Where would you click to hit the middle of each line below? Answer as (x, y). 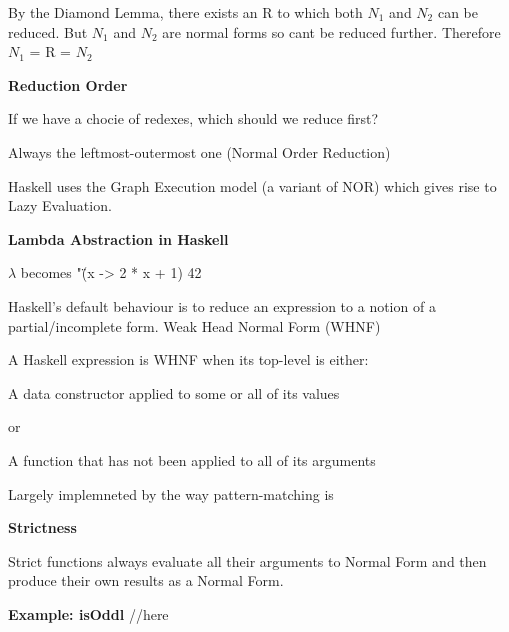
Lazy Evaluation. (60, 205)
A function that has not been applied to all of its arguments (192, 459)
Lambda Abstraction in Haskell (118, 238)
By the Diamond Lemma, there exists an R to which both (185, 12)
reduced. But (48, 31)
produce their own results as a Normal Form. (146, 580)
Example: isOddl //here (88, 613)
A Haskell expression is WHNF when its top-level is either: (188, 359)
